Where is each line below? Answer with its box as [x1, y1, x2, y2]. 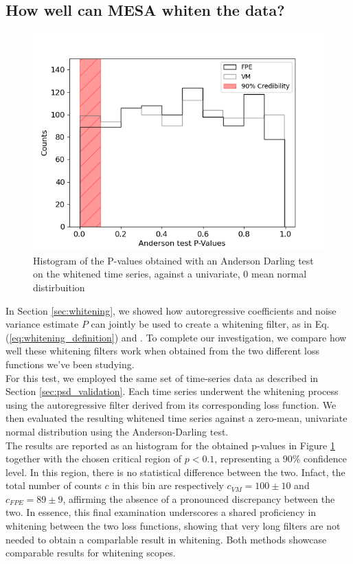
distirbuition [33, 280, 85, 294]
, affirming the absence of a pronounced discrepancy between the [62, 491, 335, 506]
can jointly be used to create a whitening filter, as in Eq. [91, 317, 330, 331]
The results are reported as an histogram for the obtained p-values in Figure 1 [5, 438, 335, 452]
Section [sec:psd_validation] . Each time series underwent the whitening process [5, 384, 339, 398]
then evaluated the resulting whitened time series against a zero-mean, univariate [5, 411, 348, 425]
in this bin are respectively [112, 478, 224, 493]
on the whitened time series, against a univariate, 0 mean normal [33, 267, 307, 281]
